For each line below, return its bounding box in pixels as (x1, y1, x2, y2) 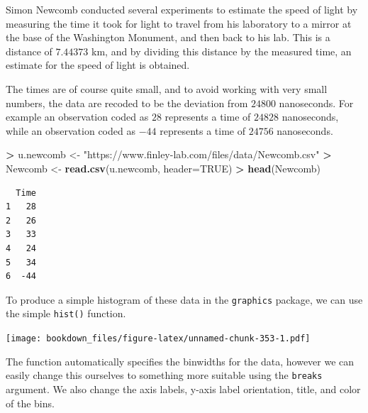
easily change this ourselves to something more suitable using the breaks (6, 368, 323, 382)
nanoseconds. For (279, 95, 354, 110)
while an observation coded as (6, 123, 135, 138)
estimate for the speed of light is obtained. (6, 57, 190, 72)
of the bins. (6, 395, 55, 410)
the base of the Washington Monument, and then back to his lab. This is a (6, 30, 330, 45)
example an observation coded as (6, 109, 149, 124)
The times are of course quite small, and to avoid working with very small (6, 81, 328, 96)
